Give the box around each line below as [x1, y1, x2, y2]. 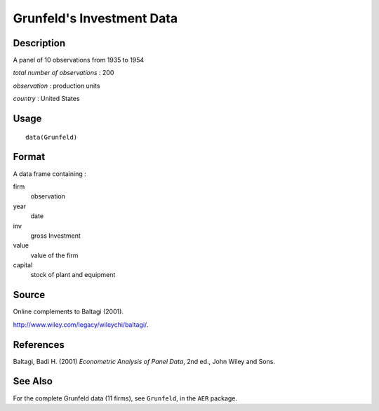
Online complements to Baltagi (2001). [13, 307, 124, 316]
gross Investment [30, 231, 81, 240]
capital [13, 261, 33, 269]
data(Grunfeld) [25, 133, 78, 141]
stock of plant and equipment [30, 271, 116, 279]
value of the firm [30, 251, 79, 260]
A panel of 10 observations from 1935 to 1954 [13, 56, 145, 65]
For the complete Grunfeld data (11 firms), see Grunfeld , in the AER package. [13, 393, 238, 403]
